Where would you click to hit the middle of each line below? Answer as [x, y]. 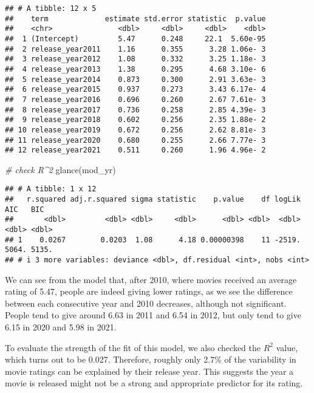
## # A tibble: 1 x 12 [51, 189]
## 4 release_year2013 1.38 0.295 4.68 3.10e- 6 [135, 69]
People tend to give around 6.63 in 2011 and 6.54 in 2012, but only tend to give [153, 315]
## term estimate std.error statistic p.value [135, 19]
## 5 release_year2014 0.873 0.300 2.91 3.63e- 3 [135, 79]
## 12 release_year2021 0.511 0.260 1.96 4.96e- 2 [135, 150]
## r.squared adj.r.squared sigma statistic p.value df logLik [153, 200]
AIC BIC [25, 209]
